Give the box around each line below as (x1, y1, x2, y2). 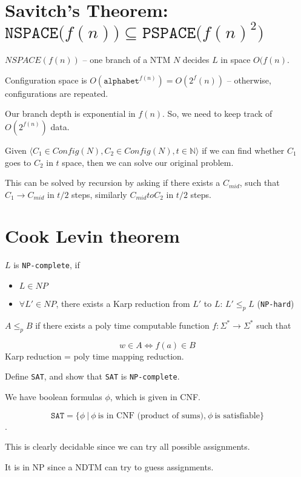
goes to (5, 156, 31, 168)
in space (220, 53, 251, 66)
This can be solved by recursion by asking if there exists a (5, 176, 220, 189)
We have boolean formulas (5, 390, 102, 403)
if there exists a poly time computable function (35, 318, 210, 331)
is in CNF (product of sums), (98, 411, 206, 420)
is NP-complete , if (13, 258, 80, 271)
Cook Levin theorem (5, 223, 180, 248)
